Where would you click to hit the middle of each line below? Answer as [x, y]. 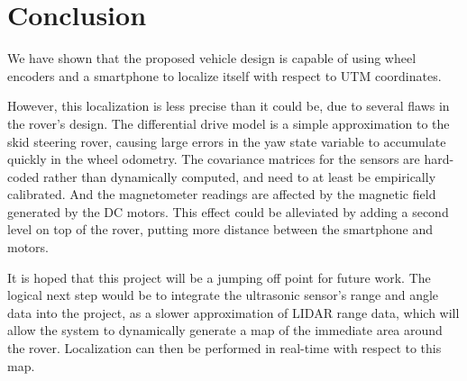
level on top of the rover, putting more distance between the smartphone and [220, 229]
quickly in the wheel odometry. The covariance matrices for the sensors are [214, 159]
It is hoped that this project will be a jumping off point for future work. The [219, 277]
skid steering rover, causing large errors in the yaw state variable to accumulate [227, 141]
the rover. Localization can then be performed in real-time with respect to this [224, 348]
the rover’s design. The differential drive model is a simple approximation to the [229, 123]
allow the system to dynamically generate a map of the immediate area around [225, 330]
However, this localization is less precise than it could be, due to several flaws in [229, 106]
